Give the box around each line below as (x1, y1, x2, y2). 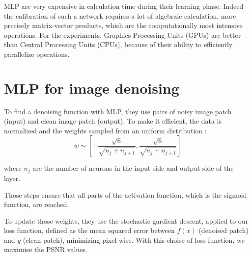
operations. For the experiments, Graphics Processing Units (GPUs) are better (4, 29, 241, 40)
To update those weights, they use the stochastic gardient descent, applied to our (4, 215, 249, 226)
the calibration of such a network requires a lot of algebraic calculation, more (4, 10, 236, 21)
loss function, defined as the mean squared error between (4, 225, 175, 235)
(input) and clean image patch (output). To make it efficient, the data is (4, 116, 222, 126)
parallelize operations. (4, 49, 70, 59)
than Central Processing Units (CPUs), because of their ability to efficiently (4, 39, 233, 50)
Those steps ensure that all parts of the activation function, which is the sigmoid (4, 189, 247, 200)
